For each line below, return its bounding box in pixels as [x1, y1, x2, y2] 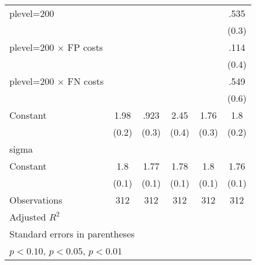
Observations [9, 193, 63, 207]
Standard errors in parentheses [9, 227, 135, 240]
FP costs [67, 40, 103, 54]
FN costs [67, 74, 104, 88]
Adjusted [9, 210, 46, 223]
